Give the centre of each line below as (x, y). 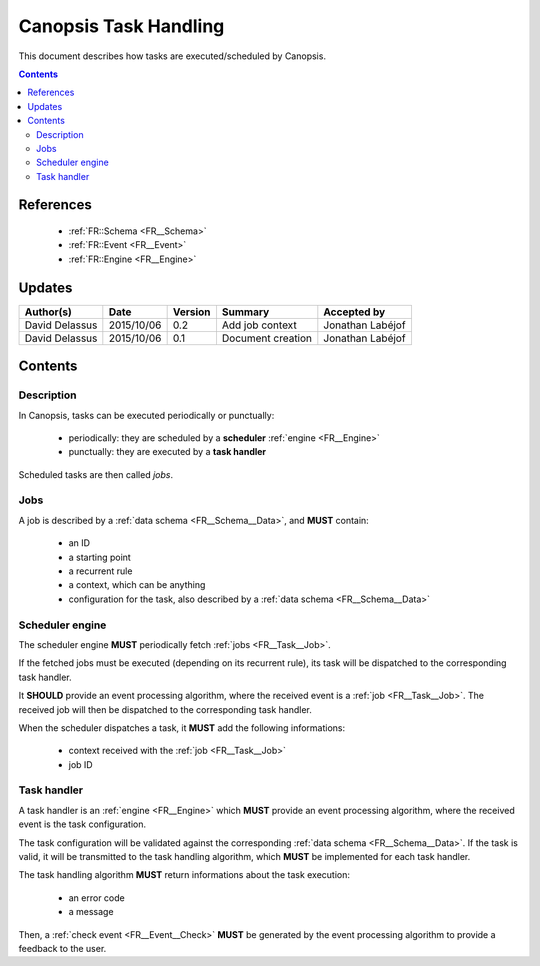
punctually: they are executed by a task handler (167, 452)
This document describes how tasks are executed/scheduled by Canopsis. (172, 56)
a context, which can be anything (137, 585)
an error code (96, 897)
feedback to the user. (62, 948)
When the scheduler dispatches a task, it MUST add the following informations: (182, 727)
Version (191, 312)
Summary (245, 312)
